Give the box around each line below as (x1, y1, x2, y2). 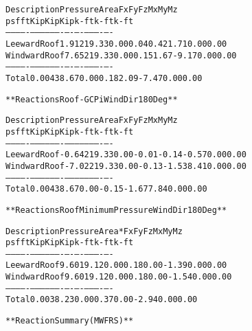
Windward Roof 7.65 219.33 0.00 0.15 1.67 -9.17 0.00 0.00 (5, 50, 237, 60)
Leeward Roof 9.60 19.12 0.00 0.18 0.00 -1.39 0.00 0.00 (5, 260, 227, 271)
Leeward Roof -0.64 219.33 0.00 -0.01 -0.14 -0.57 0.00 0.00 (5, 150, 247, 160)
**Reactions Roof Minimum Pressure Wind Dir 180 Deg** (5, 205, 227, 215)
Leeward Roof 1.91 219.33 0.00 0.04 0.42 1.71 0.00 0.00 (5, 38, 227, 49)
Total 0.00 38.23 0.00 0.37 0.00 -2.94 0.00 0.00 (5, 295, 198, 305)
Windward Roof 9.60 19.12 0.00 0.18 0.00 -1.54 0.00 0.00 (5, 272, 232, 282)
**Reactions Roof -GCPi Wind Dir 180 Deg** (5, 94, 178, 104)
